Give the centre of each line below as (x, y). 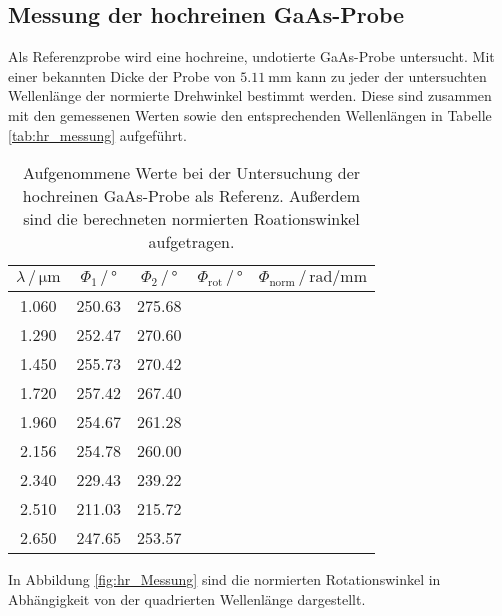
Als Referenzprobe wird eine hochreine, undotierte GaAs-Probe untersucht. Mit (251, 56)
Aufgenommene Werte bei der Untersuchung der (191, 173)
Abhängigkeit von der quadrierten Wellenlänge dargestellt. (187, 598)
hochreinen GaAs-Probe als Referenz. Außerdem (191, 196)
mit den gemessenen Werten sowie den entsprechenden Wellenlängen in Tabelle (250, 114)
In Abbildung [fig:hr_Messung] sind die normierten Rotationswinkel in (224, 579)
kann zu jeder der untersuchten (391, 75)
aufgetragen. (191, 242)
